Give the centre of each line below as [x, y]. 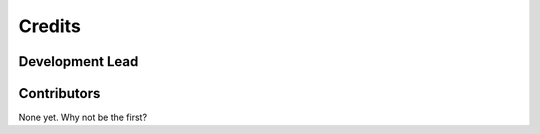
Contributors [59, 93]
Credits [50, 26]
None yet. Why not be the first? [83, 117]
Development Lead [78, 61]
